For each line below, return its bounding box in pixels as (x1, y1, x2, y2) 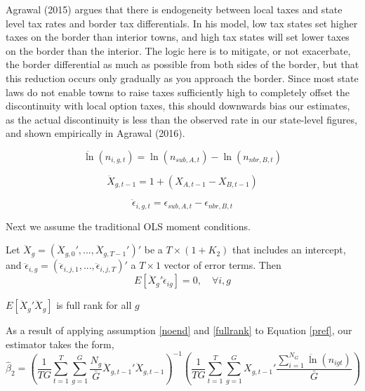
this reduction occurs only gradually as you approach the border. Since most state (6, 70, 359, 85)
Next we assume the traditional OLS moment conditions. (6, 218, 251, 233)
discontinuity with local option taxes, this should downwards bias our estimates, (6, 98, 350, 113)
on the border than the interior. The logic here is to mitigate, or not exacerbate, (6, 43, 351, 58)
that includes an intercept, (232, 242, 346, 257)
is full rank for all (56, 298, 132, 312)
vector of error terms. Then (164, 258, 281, 272)
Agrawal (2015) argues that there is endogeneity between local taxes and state (6, 2, 343, 16)
